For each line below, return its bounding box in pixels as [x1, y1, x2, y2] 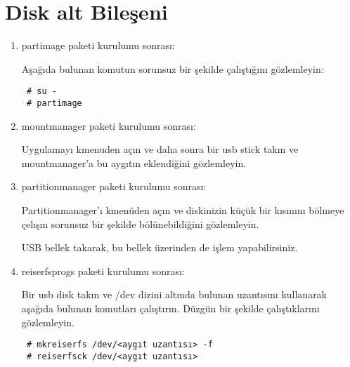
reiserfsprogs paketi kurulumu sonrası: [21, 263, 185, 278]
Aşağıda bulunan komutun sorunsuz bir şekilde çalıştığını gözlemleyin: [21, 61, 324, 76]
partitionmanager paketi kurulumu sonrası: [21, 179, 207, 194]
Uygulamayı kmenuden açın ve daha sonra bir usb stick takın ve [21, 142, 299, 156]
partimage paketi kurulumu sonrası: [21, 38, 175, 53]
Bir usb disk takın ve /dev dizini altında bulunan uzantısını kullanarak [21, 287, 328, 302]
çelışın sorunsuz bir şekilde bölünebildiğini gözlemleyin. [21, 216, 259, 231]
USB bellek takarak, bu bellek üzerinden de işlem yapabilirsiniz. [21, 240, 298, 255]
